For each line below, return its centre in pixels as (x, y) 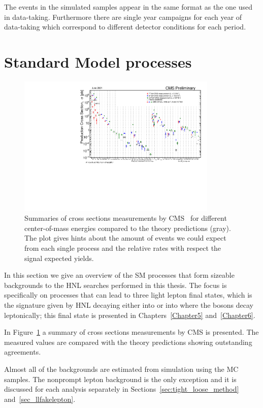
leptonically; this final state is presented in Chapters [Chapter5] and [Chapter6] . (130, 315)
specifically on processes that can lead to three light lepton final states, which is (128, 295)
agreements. (23, 352)
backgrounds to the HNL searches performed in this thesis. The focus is (116, 285)
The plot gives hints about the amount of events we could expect (125, 238)
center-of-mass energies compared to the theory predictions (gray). (128, 228)
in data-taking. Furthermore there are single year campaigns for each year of (123, 17)
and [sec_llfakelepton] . (40, 399)
